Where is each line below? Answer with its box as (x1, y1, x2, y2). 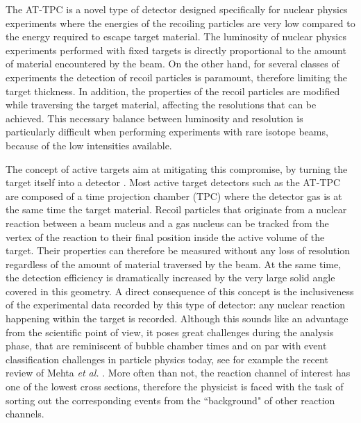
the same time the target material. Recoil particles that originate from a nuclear (6, 202, 347, 217)
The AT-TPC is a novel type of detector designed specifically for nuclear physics (6, 2, 348, 16)
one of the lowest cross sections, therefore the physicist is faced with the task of (6, 379, 344, 394)
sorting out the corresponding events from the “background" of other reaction (6, 392, 335, 407)
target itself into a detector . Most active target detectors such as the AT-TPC (6, 175, 341, 190)
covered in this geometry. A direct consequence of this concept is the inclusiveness (6, 283, 354, 298)
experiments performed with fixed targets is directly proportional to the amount (6, 42, 346, 57)
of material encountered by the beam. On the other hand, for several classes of (6, 56, 339, 71)
